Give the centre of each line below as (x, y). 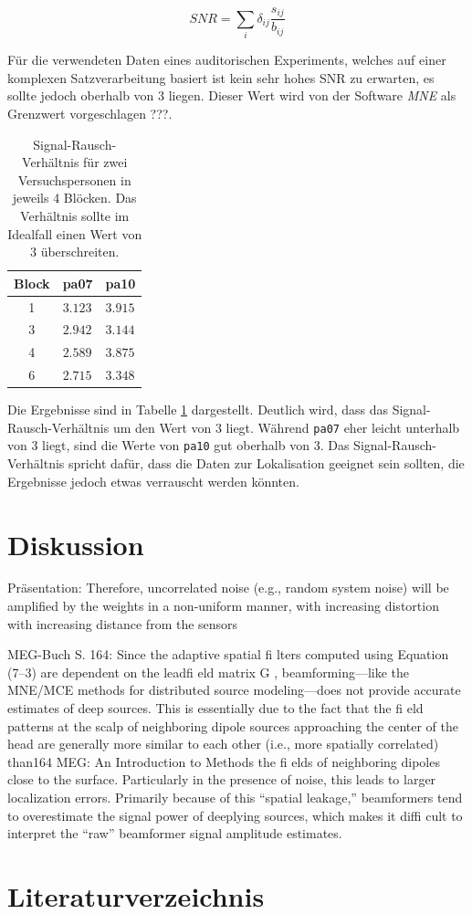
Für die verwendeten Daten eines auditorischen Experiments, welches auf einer (227, 60)
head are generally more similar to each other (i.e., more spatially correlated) (223, 744)
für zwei (105, 162)
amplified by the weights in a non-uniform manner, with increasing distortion (223, 606)
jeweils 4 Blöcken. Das (74, 198)
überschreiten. (80, 252)
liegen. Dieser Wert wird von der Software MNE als (312, 95)
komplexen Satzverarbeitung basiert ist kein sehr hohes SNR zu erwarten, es (221, 77)
